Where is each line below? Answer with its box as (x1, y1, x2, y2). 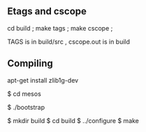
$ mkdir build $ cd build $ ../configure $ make (7, 116, 140, 124)
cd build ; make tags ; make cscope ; (7, 24, 113, 32)
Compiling (7, 58, 54, 69)
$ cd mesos (7, 90, 42, 98)
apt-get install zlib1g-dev (7, 76, 79, 84)
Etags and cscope (7, 6, 87, 17)
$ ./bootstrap (7, 103, 45, 111)
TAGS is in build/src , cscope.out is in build (7, 38, 131, 46)
